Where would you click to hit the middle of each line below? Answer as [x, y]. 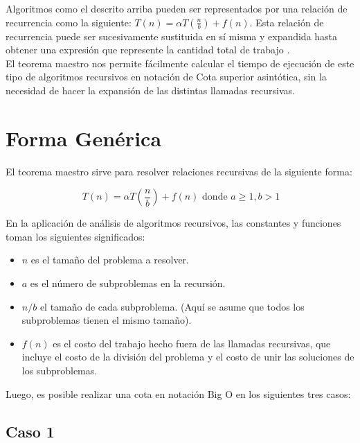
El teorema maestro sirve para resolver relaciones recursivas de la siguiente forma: [179, 171]
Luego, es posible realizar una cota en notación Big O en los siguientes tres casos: [178, 393]
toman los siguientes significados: [75, 236]
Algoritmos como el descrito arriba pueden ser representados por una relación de [177, 8]
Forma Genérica [84, 138]
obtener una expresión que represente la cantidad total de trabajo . [148, 50]
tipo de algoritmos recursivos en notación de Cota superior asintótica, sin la [166, 77]
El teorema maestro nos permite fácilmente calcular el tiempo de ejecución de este [180, 63]
